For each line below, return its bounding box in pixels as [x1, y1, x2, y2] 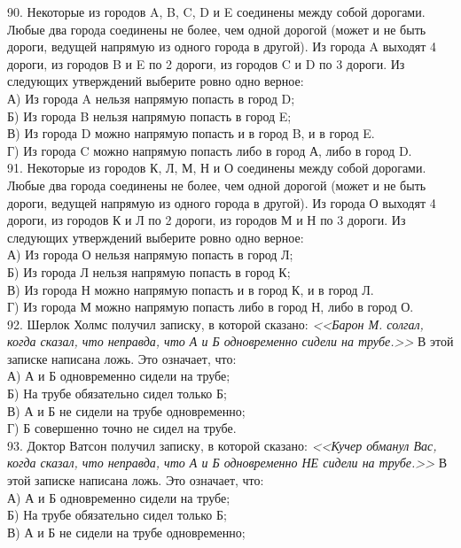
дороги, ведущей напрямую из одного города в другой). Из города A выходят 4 [7, 37, 437, 56]
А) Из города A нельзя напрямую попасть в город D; [7, 89, 295, 107]
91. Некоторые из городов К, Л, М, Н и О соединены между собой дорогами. [7, 158, 426, 177]
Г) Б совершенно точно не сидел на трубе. [7, 419, 237, 437]
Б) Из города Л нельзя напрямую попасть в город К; [7, 262, 291, 281]
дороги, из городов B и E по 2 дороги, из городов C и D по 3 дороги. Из [7, 54, 405, 73]
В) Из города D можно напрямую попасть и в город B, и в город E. [7, 124, 375, 143]
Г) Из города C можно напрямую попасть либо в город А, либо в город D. [7, 141, 412, 159]
